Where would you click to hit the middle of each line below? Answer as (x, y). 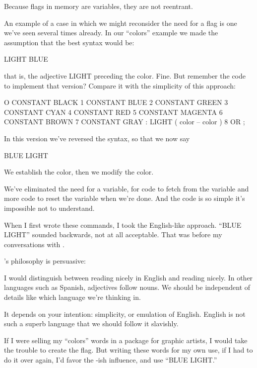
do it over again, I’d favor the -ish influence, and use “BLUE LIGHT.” (111, 360)
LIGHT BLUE (26, 59)
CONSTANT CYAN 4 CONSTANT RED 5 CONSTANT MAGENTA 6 (113, 112)
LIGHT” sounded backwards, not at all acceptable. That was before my (113, 234)
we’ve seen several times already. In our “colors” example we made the (111, 33)
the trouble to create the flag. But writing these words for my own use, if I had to (128, 350)
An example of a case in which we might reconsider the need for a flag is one (121, 23)
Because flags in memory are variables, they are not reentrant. (98, 6)
